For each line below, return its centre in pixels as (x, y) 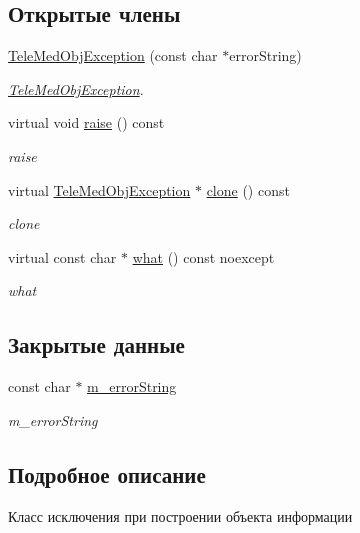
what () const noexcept (203, 256)
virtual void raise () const (86, 122)
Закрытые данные (96, 344)
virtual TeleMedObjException (99, 189)
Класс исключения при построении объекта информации (180, 515)
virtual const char (62, 256)
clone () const (248, 189)
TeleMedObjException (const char (113, 55)
